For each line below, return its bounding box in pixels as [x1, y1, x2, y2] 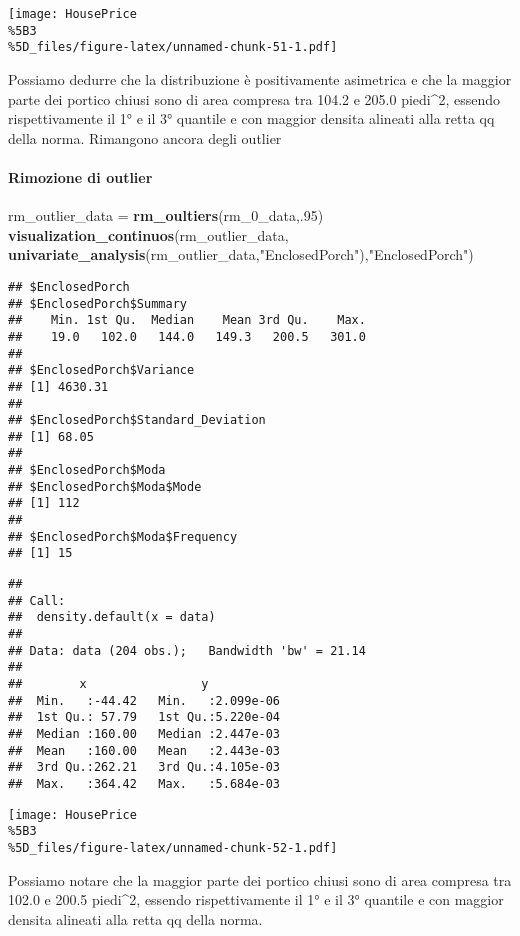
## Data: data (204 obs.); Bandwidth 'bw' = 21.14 [8, 643, 366, 658]
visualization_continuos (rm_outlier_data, [8, 224, 289, 245]
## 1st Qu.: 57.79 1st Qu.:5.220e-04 [8, 710, 281, 725]
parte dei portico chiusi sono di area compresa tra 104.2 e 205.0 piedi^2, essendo [8, 88, 501, 109]
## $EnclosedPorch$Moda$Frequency [8, 529, 238, 544]
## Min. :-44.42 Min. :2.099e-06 [8, 693, 281, 708]
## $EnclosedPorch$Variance [8, 363, 195, 378]
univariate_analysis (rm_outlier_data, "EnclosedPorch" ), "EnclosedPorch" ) [8, 244, 474, 265]
